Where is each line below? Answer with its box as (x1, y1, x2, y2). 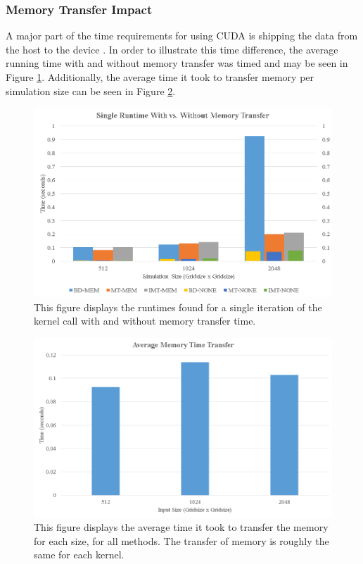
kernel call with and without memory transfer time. (34, 313, 256, 328)
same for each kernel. (34, 547, 125, 562)
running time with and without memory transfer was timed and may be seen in (6, 56, 348, 70)
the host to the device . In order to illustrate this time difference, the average (6, 42, 338, 56)
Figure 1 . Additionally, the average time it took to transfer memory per (6, 70, 314, 84)
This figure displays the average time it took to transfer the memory (34, 520, 329, 534)
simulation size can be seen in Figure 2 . (6, 83, 176, 98)
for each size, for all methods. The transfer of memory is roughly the (34, 533, 329, 548)
